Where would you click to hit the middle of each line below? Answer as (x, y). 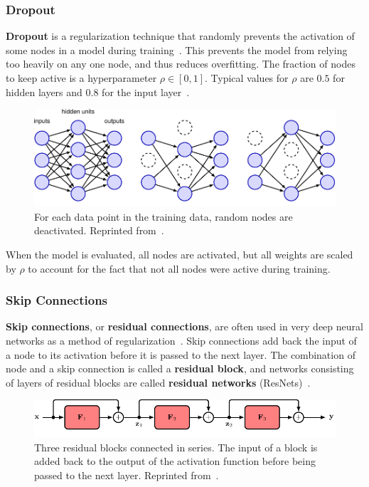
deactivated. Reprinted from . (99, 230)
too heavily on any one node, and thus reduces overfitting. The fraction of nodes (181, 64)
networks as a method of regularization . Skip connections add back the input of (181, 341)
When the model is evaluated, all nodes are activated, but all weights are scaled (180, 255)
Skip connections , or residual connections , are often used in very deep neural (184, 326)
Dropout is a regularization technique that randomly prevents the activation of (180, 36)
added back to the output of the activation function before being (175, 461)
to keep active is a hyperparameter (81, 78)
